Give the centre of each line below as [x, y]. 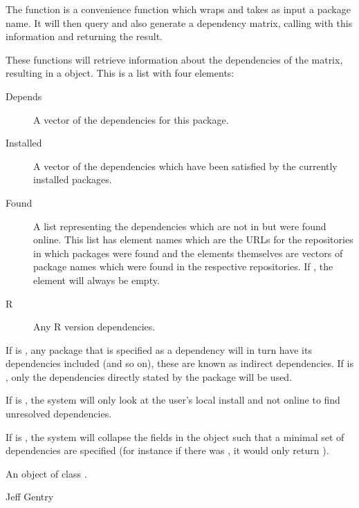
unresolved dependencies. [59, 414]
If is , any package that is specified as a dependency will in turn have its [159, 349]
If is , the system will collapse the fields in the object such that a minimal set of [175, 436]
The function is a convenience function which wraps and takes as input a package [178, 9]
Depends [24, 96]
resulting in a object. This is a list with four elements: [120, 73]
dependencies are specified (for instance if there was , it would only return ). [167, 450]
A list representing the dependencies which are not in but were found [180, 226]
